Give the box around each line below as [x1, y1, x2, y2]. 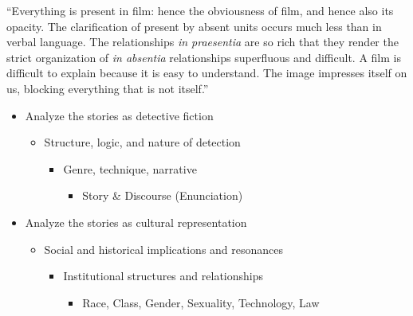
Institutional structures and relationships [63, 267, 263, 284]
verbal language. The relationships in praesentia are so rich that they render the [6, 33, 399, 50]
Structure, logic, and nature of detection [44, 134, 241, 150]
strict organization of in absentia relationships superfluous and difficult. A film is [6, 49, 401, 65]
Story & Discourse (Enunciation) [82, 187, 243, 204]
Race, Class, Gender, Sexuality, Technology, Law [82, 294, 320, 310]
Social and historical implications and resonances [44, 240, 284, 257]
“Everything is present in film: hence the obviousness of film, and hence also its [6, 2, 394, 18]
